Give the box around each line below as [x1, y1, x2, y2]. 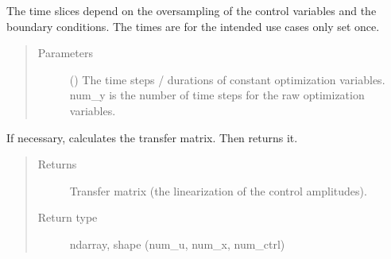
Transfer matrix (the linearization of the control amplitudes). [69, 182, 367, 199]
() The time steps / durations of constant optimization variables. [69, 71, 385, 87]
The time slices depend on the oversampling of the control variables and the [6, 2, 377, 18]
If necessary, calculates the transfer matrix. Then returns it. [6, 129, 298, 145]
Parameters [37, 44, 93, 61]
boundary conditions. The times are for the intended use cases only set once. [6, 17, 380, 34]
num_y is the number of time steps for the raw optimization [69, 87, 365, 103]
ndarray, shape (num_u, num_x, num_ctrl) [69, 235, 285, 252]
